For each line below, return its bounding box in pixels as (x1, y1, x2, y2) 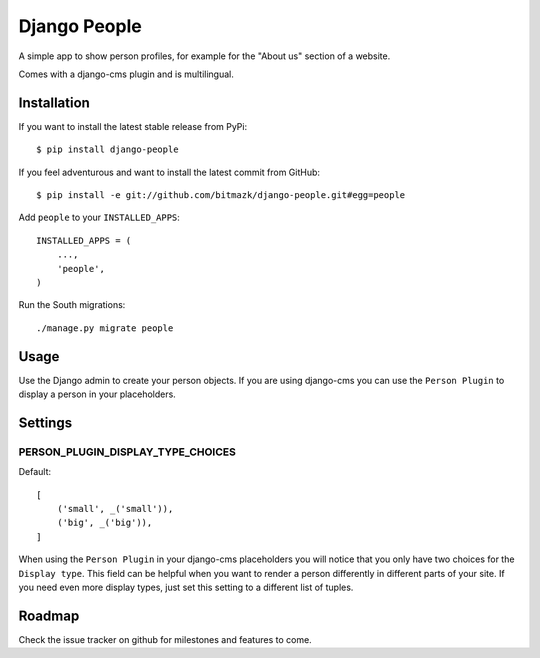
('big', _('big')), (56, 517, 153, 529)
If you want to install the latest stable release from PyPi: (18, 120, 248, 132)
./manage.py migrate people (36, 322, 174, 334)
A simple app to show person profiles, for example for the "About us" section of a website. (18, 50, 391, 62)
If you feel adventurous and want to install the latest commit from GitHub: (18, 166, 320, 178)
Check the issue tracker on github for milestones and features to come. (18, 633, 312, 645)
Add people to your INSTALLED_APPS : (18, 211, 180, 224)
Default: (18, 466, 52, 478)
